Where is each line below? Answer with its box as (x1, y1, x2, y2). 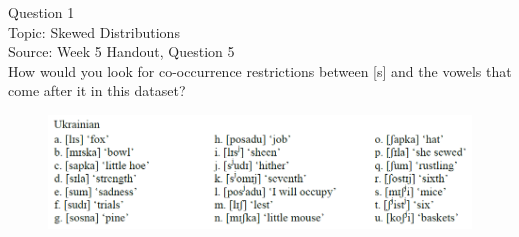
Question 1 (8, 2, 75, 22)
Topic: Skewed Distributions (8, 21, 180, 42)
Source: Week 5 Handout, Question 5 (8, 41, 235, 62)
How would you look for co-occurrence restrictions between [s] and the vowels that (8, 60, 512, 81)
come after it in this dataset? (8, 80, 186, 101)
